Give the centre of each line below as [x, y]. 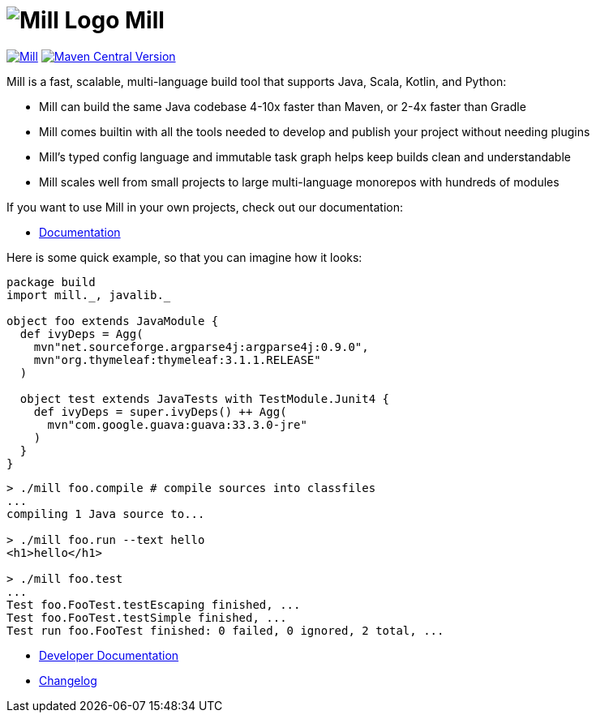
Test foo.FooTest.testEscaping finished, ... [154, 604]
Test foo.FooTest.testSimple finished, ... [147, 617]
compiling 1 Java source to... [106, 514]
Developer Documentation [109, 655]
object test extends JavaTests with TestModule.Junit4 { [205, 398]
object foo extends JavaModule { [113, 321]
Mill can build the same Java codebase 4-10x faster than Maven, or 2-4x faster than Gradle [283, 106]
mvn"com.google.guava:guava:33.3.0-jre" [177, 424]
